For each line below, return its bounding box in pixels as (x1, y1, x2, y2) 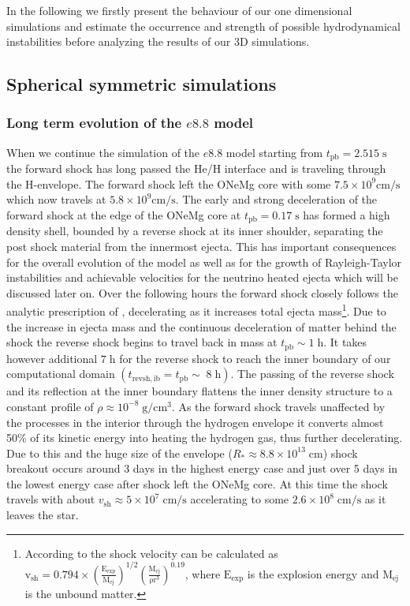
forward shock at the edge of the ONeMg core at (6, 207, 241, 223)
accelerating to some (190, 491, 289, 507)
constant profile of (6, 398, 94, 414)
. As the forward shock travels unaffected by (171, 398, 386, 414)
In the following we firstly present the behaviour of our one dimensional (6, 2, 352, 18)
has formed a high (303, 207, 390, 223)
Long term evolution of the (6, 113, 182, 133)
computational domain (6, 365, 115, 382)
